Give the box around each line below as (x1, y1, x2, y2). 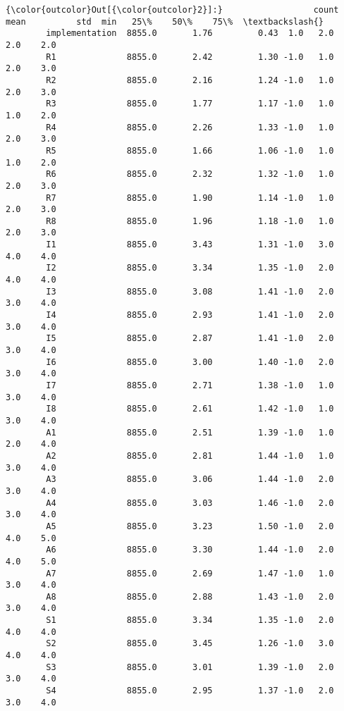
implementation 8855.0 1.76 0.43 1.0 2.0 (46, 28, 334, 39)
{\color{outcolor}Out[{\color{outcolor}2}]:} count (6, 5, 339, 15)
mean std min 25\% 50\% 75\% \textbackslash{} (6, 16, 324, 27)
